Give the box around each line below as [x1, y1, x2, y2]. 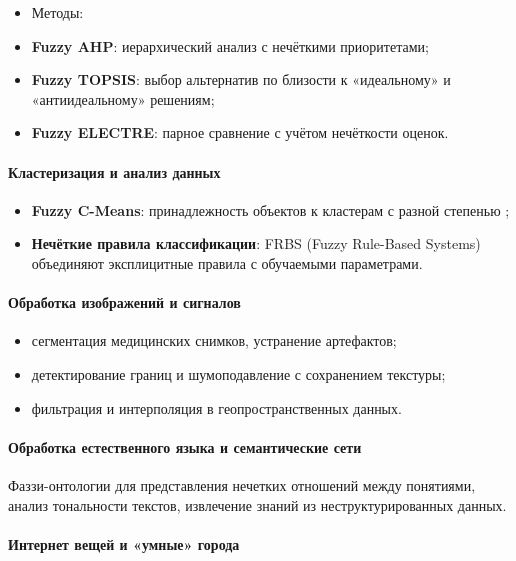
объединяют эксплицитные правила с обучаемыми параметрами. [31, 252, 423, 273]
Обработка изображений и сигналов [8, 292, 241, 313]
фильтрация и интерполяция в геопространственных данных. [31, 397, 402, 418]
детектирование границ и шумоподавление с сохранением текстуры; [31, 363, 446, 384]
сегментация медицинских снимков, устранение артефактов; [31, 330, 397, 351]
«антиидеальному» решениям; [31, 88, 215, 109]
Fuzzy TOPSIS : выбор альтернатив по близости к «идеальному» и [31, 69, 451, 90]
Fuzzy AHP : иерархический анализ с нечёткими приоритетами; [31, 35, 429, 56]
